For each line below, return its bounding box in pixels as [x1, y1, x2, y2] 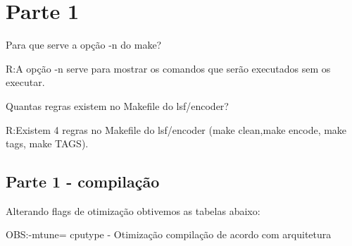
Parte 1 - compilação [6, 171, 160, 192]
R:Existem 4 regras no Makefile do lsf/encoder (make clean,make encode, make [6, 122, 347, 137]
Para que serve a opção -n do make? [6, 37, 162, 52]
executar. [6, 75, 45, 90]
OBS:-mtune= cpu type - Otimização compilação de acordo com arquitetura [6, 227, 332, 242]
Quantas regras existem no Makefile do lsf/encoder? [6, 98, 229, 113]
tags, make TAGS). [6, 136, 89, 151]
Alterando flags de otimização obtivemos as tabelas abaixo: [6, 203, 260, 218]
